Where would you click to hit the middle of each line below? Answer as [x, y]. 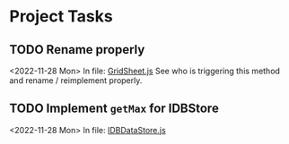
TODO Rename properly [77, 50]
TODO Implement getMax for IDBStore [114, 109]
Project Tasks [61, 17]
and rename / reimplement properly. [76, 80]
